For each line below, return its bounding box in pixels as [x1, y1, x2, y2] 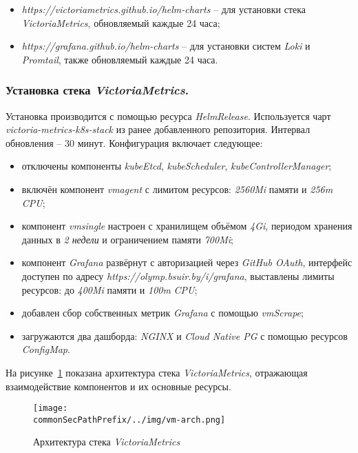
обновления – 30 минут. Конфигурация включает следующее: [6, 135, 263, 150]
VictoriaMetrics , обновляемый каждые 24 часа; [21, 15, 220, 30]
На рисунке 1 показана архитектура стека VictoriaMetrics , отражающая [6, 365, 308, 379]
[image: [33, 403, 68, 414]
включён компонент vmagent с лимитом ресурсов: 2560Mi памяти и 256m [21, 181, 333, 196]
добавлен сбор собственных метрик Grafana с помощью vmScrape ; [21, 305, 304, 320]
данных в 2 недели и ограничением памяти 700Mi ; [21, 232, 233, 246]
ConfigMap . [21, 342, 70, 356]
